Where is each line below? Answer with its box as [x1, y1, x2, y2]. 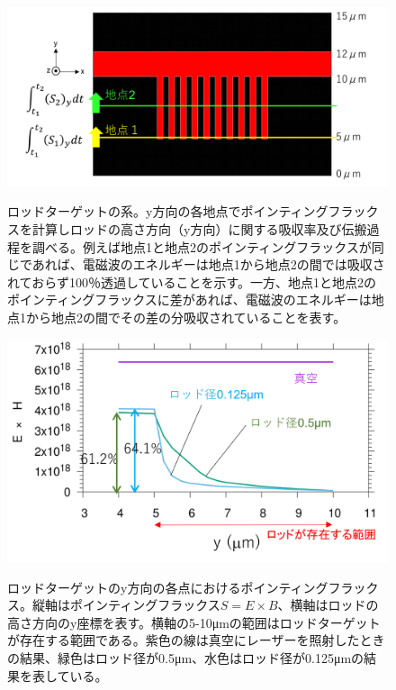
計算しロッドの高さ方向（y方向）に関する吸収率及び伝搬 [31, 219, 367, 238]
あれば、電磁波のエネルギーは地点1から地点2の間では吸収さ [31, 255, 385, 274]
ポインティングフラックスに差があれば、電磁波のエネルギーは [7, 290, 372, 309]
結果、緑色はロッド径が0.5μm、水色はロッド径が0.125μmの [19, 649, 364, 667]
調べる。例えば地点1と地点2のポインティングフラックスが [31, 237, 372, 256]
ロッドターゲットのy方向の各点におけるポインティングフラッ [7, 577, 366, 596]
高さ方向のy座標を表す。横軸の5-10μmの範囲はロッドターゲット [7, 613, 381, 631]
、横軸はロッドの [277, 595, 379, 614]
